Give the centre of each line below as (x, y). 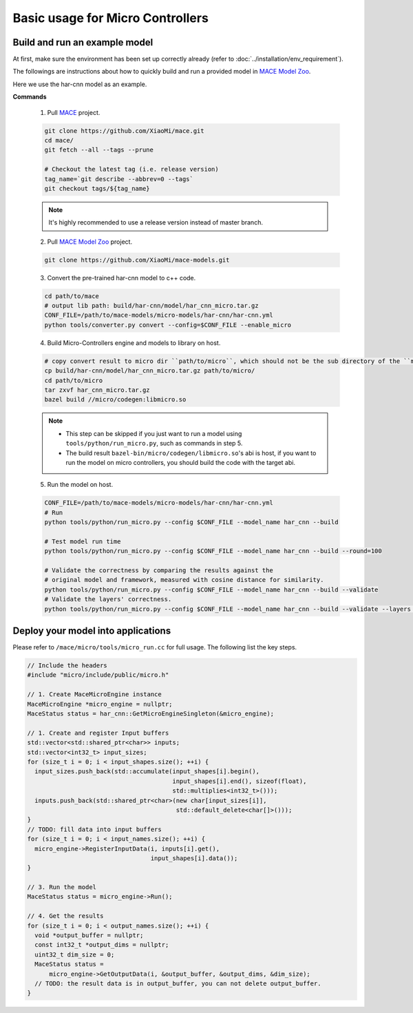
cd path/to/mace (72, 296)
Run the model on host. (80, 485)
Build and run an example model (83, 42)
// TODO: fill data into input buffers (94, 829)
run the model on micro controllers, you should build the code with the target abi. (181, 462)
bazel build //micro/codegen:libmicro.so (115, 400)
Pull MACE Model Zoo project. (90, 242)
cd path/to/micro (74, 380)
